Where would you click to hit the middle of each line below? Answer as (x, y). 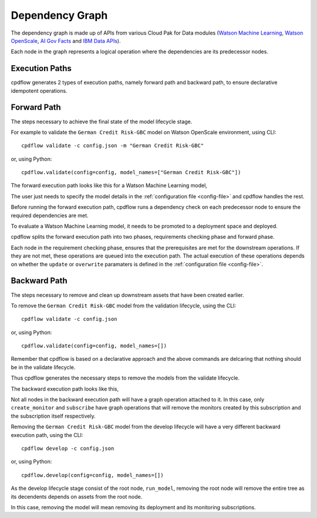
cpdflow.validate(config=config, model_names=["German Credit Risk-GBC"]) (131, 172)
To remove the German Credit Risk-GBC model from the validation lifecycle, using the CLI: (124, 306)
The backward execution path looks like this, (65, 389)
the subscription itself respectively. (53, 416)
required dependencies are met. (50, 215)
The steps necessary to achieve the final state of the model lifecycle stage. (102, 121)
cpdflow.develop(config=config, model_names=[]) (92, 475)
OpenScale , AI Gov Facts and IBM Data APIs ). (66, 40)
